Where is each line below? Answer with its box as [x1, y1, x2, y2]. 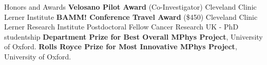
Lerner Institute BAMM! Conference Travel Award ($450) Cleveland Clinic [4, 11, 258, 22]
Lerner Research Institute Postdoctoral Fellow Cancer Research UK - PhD [4, 21, 239, 32]
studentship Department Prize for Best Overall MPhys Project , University [4, 31, 263, 42]
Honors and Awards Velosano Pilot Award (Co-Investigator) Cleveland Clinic [4, 2, 257, 12]
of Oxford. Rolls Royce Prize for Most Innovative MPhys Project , [4, 41, 237, 52]
